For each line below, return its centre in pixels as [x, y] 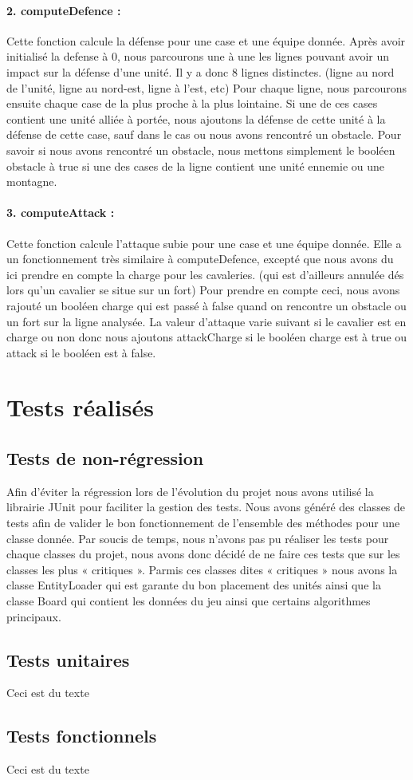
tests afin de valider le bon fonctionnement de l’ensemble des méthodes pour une [203, 523]
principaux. [34, 616]
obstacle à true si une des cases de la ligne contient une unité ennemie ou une [196, 165]
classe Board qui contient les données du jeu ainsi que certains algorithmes [189, 601]
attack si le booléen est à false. [81, 352]
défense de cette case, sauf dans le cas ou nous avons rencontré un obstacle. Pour [204, 134]
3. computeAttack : [61, 213]
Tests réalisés [80, 407]
